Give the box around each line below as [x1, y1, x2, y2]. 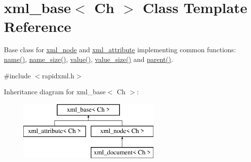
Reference [4, 16, 71, 36]
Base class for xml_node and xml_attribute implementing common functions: [4, 44, 236, 55]
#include [4, 70, 31, 80]
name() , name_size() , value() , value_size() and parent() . [4, 54, 173, 64]
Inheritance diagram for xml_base [4, 87, 106, 97]
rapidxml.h [42, 70, 75, 80]
